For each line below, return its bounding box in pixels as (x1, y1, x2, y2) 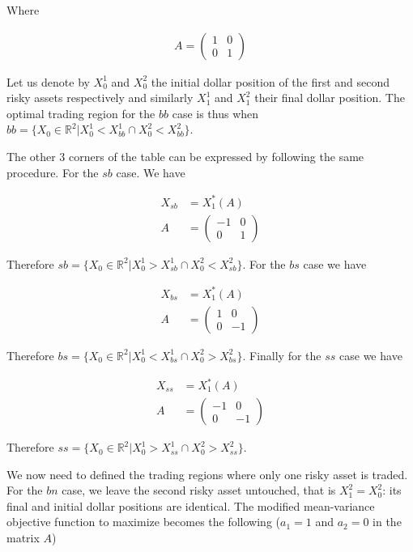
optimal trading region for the (6, 104, 155, 121)
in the (373, 513, 402, 530)
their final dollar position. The (254, 89, 405, 106)
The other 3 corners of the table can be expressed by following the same (6, 148, 364, 164)
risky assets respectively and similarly (6, 89, 194, 106)
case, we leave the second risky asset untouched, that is (62, 482, 336, 499)
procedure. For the (6, 163, 99, 180)
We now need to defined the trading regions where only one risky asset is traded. (6, 465, 408, 482)
